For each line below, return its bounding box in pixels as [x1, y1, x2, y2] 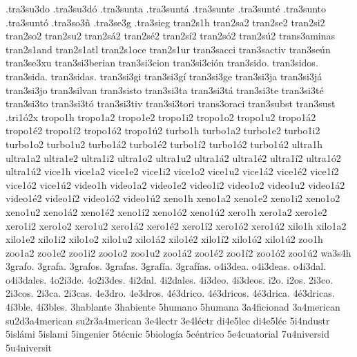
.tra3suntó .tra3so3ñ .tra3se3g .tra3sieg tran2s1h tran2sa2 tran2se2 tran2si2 [6, 15, 325, 29]
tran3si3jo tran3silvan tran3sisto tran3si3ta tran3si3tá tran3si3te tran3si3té [6, 82, 324, 97]
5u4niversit [6, 340, 52, 354]
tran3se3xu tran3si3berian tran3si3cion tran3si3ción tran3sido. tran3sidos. [6, 55, 318, 70]
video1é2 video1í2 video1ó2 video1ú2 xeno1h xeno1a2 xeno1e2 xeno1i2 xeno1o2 [6, 191, 340, 205]
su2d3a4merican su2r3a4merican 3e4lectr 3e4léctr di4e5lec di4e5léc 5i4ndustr [6, 313, 330, 327]
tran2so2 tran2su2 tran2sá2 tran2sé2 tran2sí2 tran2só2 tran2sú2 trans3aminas [6, 28, 336, 43]
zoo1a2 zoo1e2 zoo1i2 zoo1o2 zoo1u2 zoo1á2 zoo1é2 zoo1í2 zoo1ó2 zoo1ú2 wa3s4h [6, 245, 351, 259]
